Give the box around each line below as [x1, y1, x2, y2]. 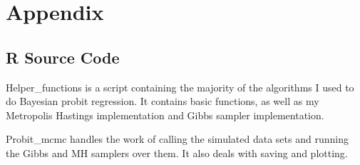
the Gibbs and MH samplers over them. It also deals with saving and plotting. [6, 145, 348, 160]
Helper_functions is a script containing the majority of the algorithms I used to [6, 79, 354, 94]
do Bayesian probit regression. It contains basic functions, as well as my [6, 94, 319, 109]
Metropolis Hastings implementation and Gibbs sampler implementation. [6, 107, 324, 122]
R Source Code [6, 46, 120, 68]
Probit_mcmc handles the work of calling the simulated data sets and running [6, 131, 349, 146]
